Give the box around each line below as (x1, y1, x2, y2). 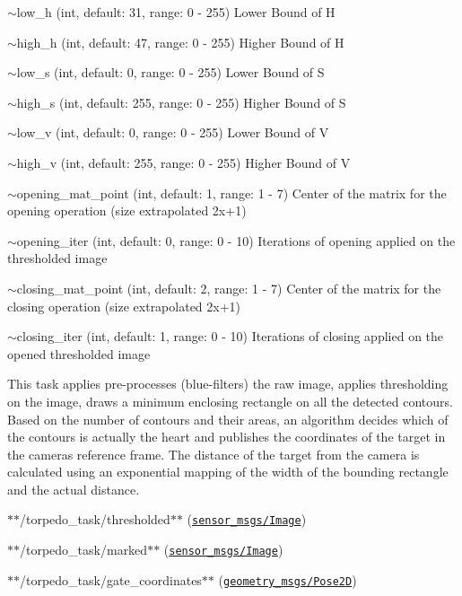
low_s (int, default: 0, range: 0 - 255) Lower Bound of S (16, 63, 325, 82)
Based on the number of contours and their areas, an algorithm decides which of (7, 409, 449, 428)
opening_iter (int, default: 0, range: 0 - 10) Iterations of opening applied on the (16, 231, 456, 250)
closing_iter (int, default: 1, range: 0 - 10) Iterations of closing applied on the (16, 327, 444, 346)
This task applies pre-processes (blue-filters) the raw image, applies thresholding (7, 374, 449, 393)
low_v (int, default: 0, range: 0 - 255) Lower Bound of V (16, 123, 329, 142)
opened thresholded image (7, 344, 151, 363)
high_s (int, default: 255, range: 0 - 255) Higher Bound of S (16, 92, 346, 111)
